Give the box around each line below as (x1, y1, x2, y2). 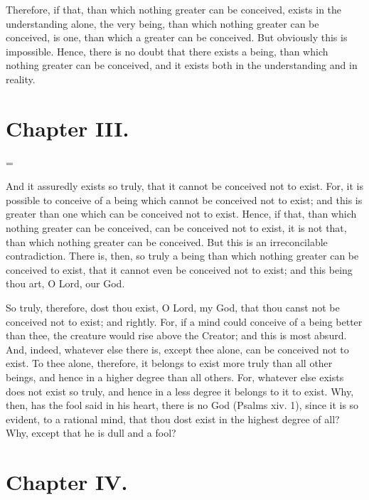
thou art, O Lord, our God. (6, 276, 125, 291)
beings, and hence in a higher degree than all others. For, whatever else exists (6, 370, 344, 384)
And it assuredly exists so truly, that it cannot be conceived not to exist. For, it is (6, 179, 363, 193)
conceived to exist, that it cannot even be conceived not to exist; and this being (6, 262, 353, 277)
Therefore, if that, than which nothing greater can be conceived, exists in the (6, 2, 342, 16)
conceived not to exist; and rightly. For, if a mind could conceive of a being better (6, 314, 363, 329)
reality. (6, 71, 36, 86)
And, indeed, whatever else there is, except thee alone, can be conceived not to (6, 341, 349, 356)
